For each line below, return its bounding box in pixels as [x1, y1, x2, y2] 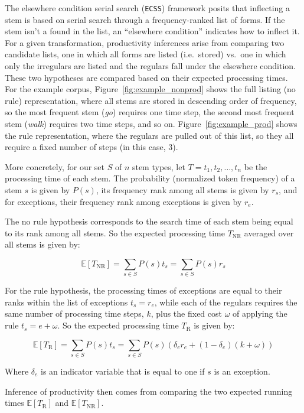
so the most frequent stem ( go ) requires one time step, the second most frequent [5, 106, 295, 118]
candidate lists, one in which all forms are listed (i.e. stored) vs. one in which [5, 48, 286, 60]
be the [244, 160, 267, 173]
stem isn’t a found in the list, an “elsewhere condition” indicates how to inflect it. [5, 25, 300, 37]
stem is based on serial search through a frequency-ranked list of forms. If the [5, 13, 285, 25]
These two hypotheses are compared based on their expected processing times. [5, 71, 288, 83]
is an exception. [214, 365, 270, 377]
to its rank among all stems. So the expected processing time [5, 226, 225, 239]
